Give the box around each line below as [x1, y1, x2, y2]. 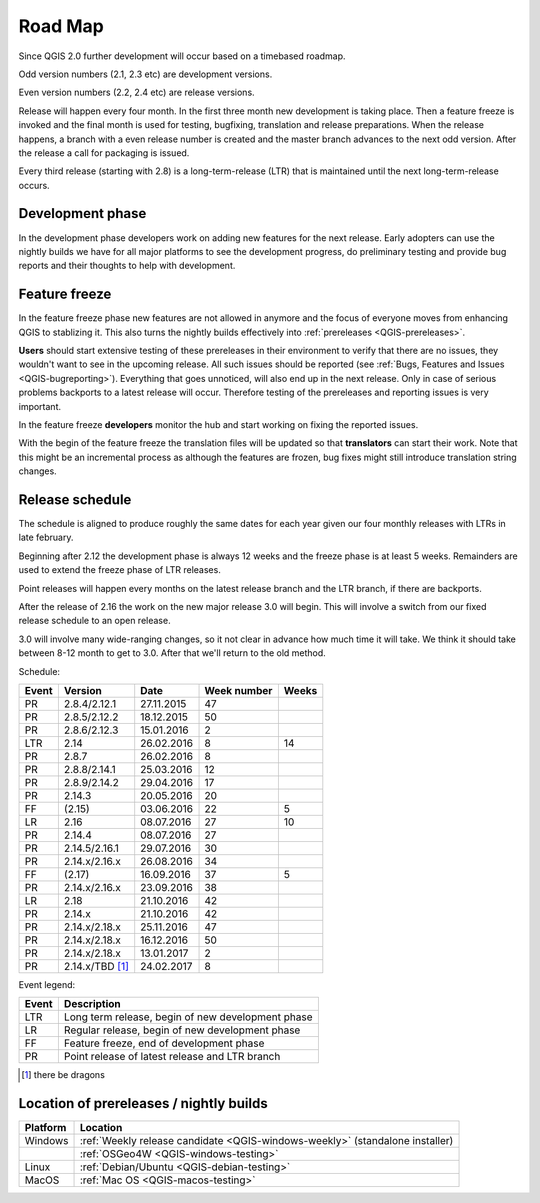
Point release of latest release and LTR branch [63, 1050, 281, 1064]
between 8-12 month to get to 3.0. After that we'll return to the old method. [18, 647, 327, 659]
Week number [204, 683, 273, 697]
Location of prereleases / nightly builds [18, 1095, 269, 1112]
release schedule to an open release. [18, 615, 171, 627]
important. [18, 400, 62, 412]
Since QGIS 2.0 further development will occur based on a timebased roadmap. [18, 50, 346, 62]
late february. [18, 531, 74, 544]
